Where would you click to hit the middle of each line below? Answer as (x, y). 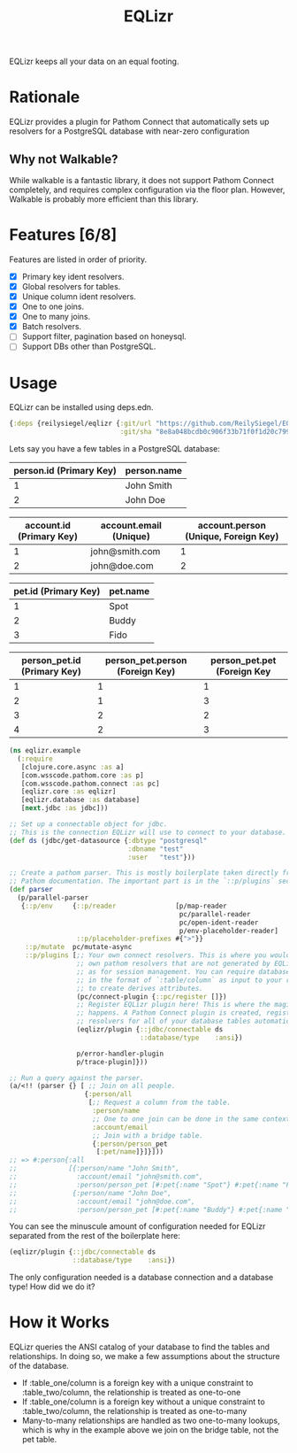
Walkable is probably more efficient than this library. (104, 199)
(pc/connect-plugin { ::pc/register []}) (152, 997)
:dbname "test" (156, 849)
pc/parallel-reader (215, 914)
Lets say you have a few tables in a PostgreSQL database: (115, 449)
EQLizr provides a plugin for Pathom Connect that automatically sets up (139, 122)
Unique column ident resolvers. (79, 297)
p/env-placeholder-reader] (228, 931)
